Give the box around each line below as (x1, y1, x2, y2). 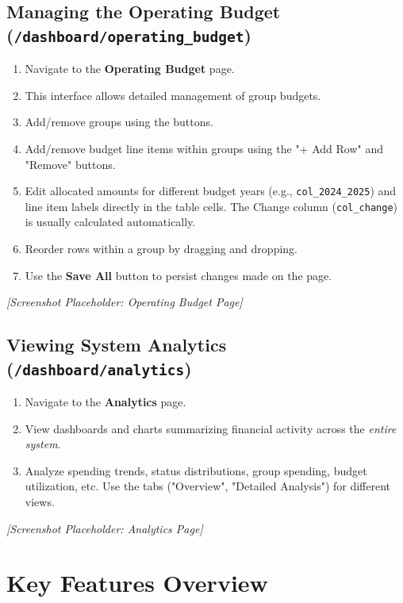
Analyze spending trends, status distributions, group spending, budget (25, 462, 367, 478)
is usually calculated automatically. (25, 213, 196, 230)
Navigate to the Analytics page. (25, 394, 186, 409)
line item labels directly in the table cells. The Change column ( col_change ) (25, 198, 398, 214)
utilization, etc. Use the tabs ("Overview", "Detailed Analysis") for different (25, 478, 391, 494)
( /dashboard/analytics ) (6, 355, 192, 380)
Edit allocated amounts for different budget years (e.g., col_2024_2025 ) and (25, 182, 397, 199)
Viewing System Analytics (6, 332, 227, 357)
